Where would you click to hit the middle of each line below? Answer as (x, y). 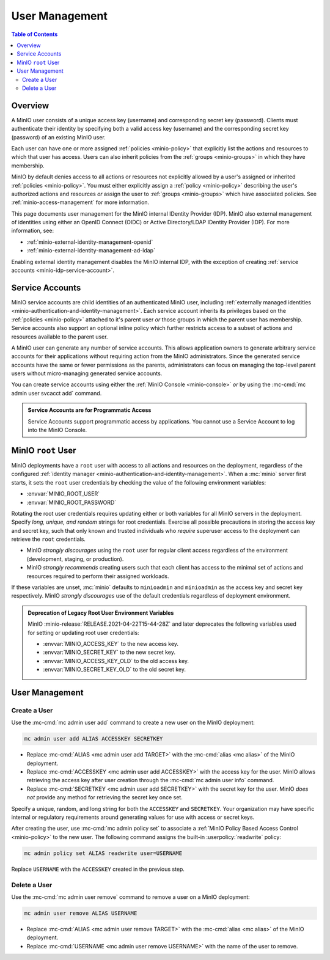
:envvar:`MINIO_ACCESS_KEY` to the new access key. (111, 643)
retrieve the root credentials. (48, 539)
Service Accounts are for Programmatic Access (90, 410)
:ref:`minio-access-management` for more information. (80, 202)
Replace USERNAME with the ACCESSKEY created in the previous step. (98, 869)
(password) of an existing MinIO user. (59, 137)
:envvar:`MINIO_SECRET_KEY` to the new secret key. (109, 652)
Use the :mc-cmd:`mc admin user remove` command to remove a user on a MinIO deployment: (130, 897)
